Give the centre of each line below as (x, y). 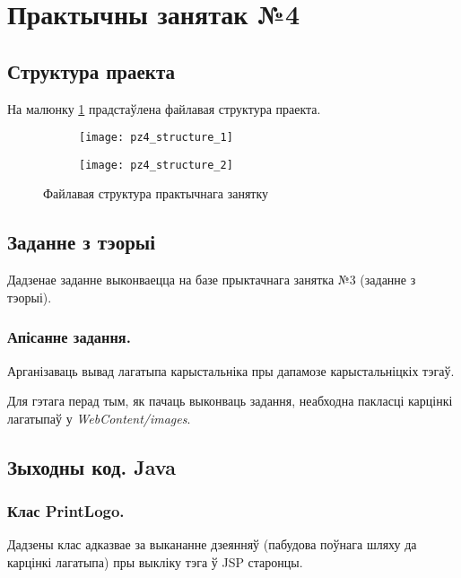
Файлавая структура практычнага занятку (156, 193)
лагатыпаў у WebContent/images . (99, 418)
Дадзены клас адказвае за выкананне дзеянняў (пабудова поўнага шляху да (212, 544)
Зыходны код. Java (92, 466)
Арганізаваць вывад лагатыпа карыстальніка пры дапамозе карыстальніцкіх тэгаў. (231, 370)
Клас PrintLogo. (66, 511)
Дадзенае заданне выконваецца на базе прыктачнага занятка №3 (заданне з (212, 280)
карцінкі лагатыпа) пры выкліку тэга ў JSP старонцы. (155, 562)
